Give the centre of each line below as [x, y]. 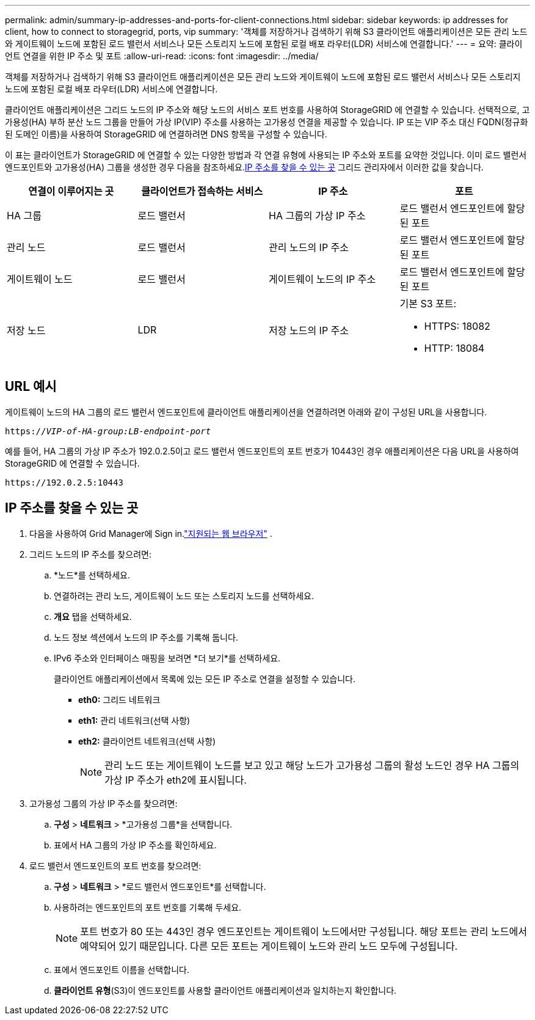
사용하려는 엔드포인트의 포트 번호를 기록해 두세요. [148, 907]
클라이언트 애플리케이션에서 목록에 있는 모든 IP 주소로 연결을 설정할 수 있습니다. [205, 679]
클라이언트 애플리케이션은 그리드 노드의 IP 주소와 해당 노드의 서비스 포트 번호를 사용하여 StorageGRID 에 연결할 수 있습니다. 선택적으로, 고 [267, 110]
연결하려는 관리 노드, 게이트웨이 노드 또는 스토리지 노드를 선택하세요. [184, 596]
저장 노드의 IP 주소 [309, 330]
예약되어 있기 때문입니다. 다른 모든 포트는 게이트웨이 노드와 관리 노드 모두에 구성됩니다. [269, 946]
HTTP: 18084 [454, 348]
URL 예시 [31, 387]
